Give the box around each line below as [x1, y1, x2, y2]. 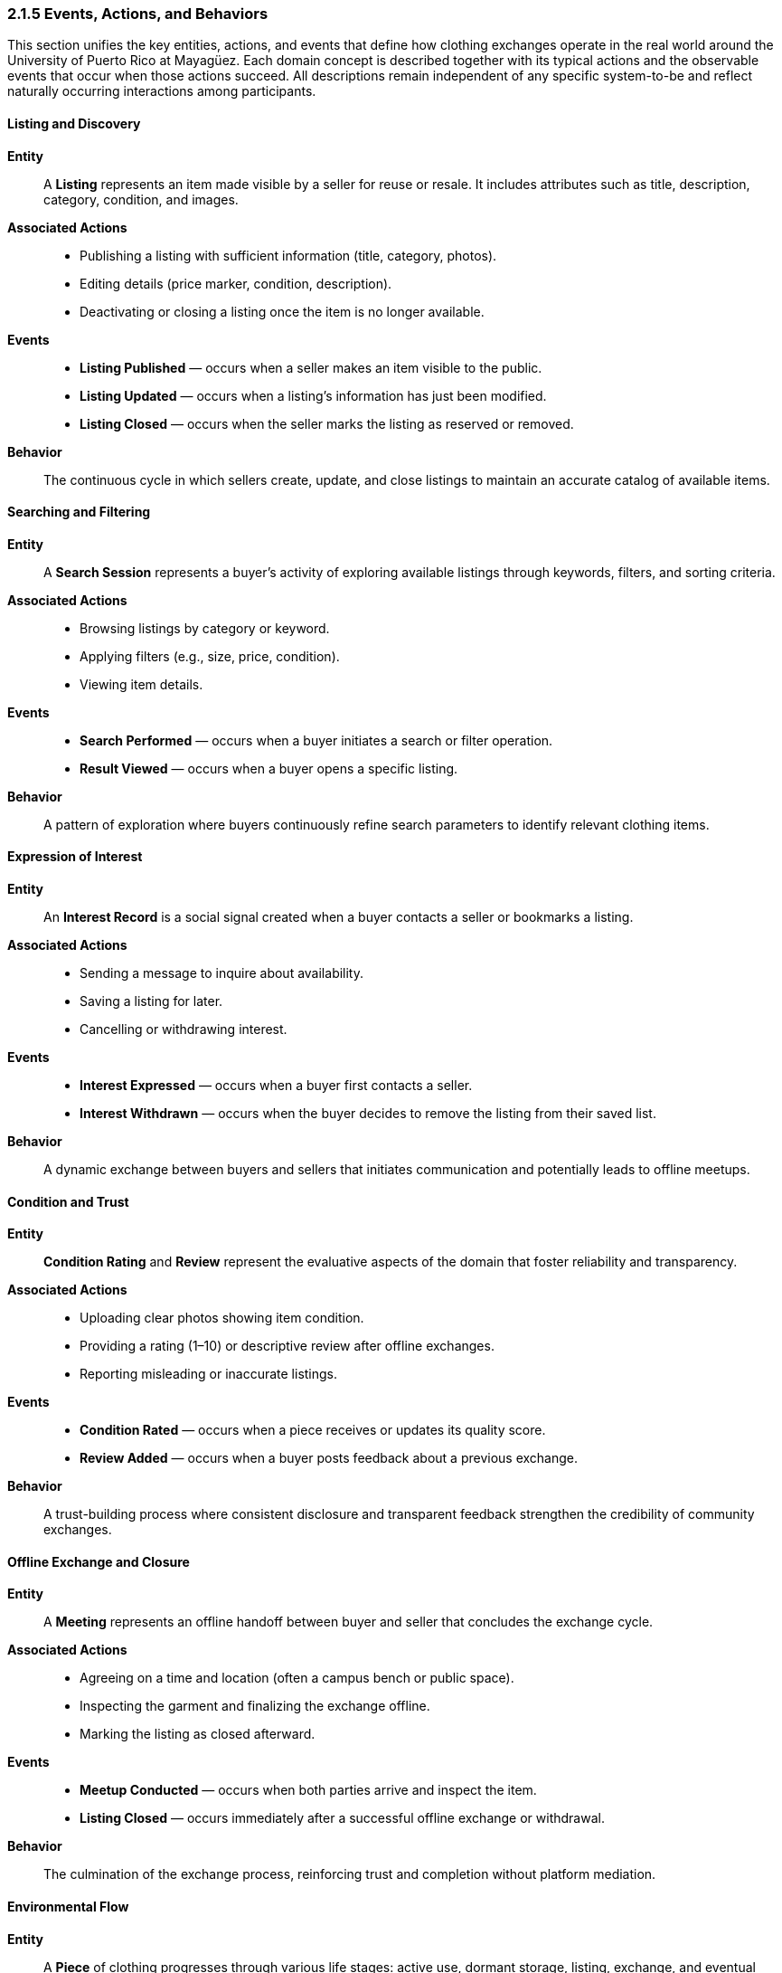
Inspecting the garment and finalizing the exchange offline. [80, 1698, 430, 1714]
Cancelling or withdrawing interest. [80, 1021, 287, 1038]
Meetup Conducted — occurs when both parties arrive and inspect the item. [80, 1782, 537, 1798]
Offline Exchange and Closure [7, 1553, 190, 1570]
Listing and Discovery [7, 115, 141, 131]
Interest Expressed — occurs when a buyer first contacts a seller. [80, 1077, 473, 1094]
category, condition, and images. [43, 191, 239, 207]
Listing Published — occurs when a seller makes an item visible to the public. [80, 359, 542, 375]
